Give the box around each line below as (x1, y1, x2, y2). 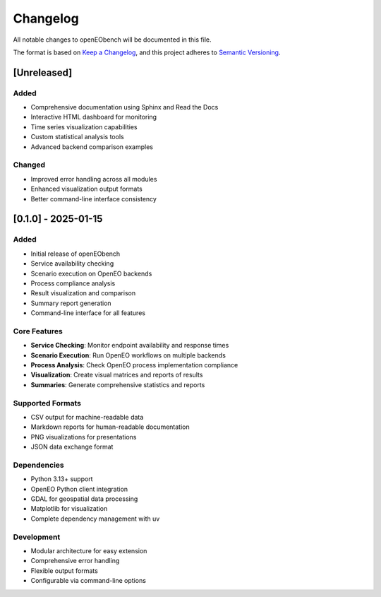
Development (13, 532, 61, 542)
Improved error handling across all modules (30, 175, 157, 183)
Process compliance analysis (30, 279, 116, 288)
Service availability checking (30, 259, 114, 268)
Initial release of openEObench (30, 249, 121, 258)
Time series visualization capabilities (30, 122, 138, 131)
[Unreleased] (13, 66, 73, 78)
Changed (13, 160, 46, 170)
